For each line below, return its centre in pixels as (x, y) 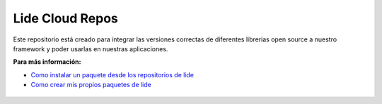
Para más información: (47, 62)
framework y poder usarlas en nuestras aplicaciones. (91, 48)
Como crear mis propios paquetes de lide (91, 85)
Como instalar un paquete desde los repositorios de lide (112, 74)
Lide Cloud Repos (65, 18)
